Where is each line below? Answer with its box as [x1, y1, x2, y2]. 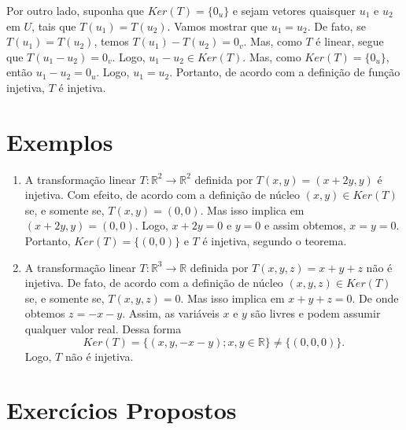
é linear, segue [316, 33, 384, 50]
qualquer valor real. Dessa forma [24, 321, 182, 337]
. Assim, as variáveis [122, 305, 220, 322]
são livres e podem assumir [250, 305, 381, 322]
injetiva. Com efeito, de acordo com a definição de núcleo [24, 186, 301, 203]
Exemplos [6, 125, 113, 157]
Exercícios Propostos [6, 394, 237, 426]
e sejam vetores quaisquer [232, 2, 356, 18]
